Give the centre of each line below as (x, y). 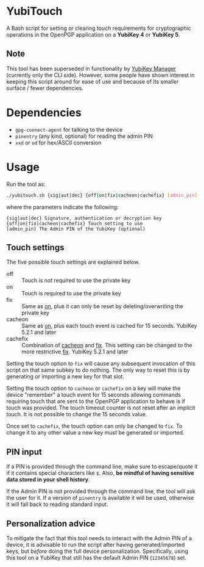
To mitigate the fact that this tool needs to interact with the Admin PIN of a (99, 538)
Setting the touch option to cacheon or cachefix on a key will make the (93, 388)
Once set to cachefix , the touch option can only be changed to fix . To (94, 426)
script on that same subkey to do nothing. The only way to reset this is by (98, 370)
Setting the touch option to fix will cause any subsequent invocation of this (101, 364)
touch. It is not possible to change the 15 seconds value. (77, 414)
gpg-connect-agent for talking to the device (69, 129)
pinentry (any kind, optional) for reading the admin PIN (84, 136)
